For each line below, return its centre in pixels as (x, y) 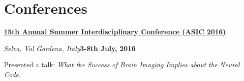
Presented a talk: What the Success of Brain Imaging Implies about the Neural (122, 65)
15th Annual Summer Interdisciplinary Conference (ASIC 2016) (115, 32)
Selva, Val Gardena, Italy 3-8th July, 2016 (70, 48)
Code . (12, 74)
